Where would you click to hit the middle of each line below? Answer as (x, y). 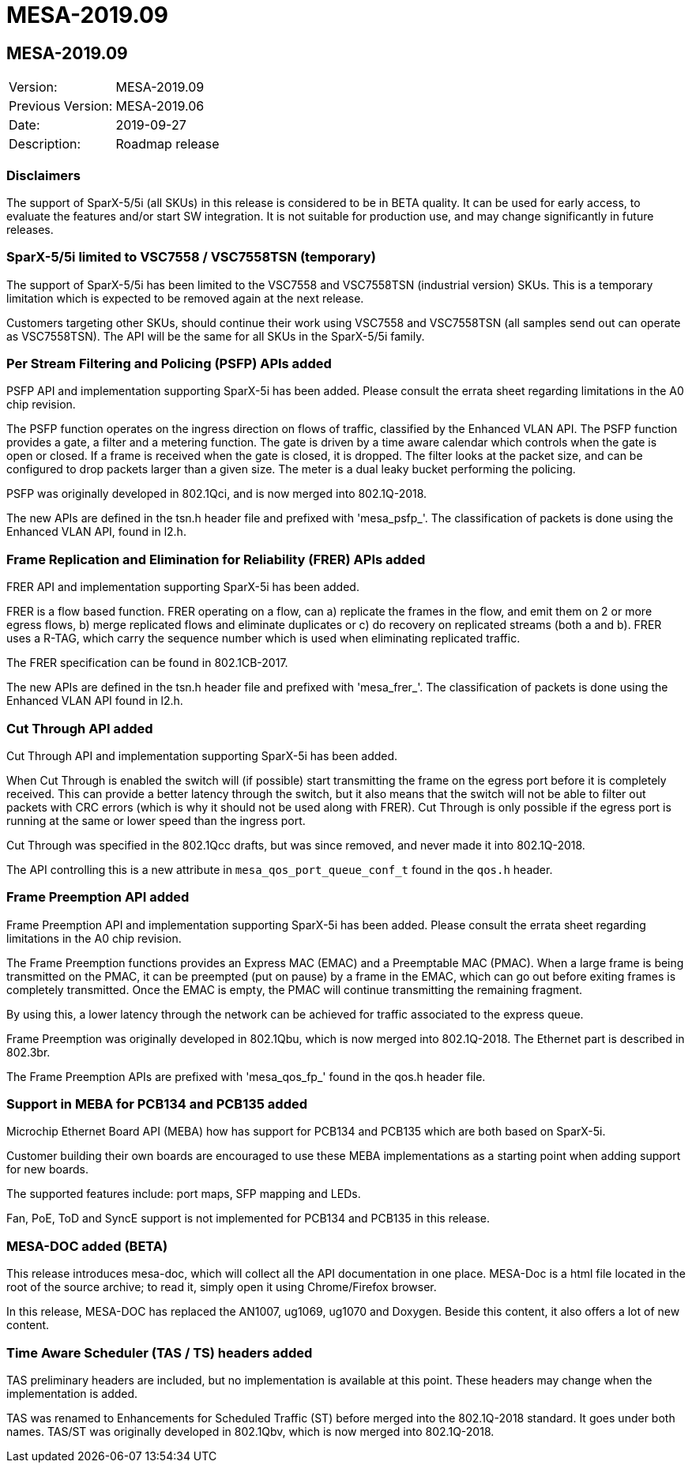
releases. (30, 229)
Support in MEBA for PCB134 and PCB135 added (157, 1104)
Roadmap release (167, 144)
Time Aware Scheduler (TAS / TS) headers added (160, 1352)
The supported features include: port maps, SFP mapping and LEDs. (184, 1194)
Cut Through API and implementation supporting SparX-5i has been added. (202, 755)
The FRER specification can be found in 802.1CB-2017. (147, 663)
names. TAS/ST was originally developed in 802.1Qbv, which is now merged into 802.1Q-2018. (250, 1431)
